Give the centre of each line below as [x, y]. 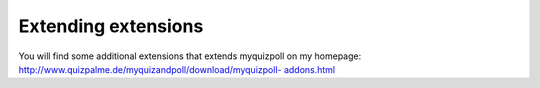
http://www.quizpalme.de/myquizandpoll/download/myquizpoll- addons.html [177, 69]
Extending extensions [111, 26]
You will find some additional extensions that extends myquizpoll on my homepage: [190, 56]
